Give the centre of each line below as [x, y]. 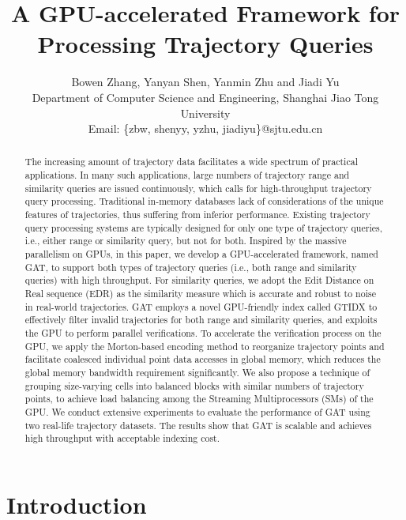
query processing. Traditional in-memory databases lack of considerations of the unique [204, 201]
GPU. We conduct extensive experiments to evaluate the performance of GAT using [197, 411]
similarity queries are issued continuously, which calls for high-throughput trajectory [198, 188]
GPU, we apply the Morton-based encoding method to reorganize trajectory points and [205, 346]
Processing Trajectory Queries [205, 44]
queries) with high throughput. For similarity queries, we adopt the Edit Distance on [199, 280]
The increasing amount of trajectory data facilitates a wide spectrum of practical [191, 162]
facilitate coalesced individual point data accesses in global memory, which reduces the [203, 359]
